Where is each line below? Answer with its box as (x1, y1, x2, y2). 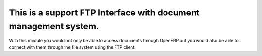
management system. (9, 21, 99, 31)
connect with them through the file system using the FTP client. (9, 44, 136, 50)
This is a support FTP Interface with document (9, 7, 200, 18)
